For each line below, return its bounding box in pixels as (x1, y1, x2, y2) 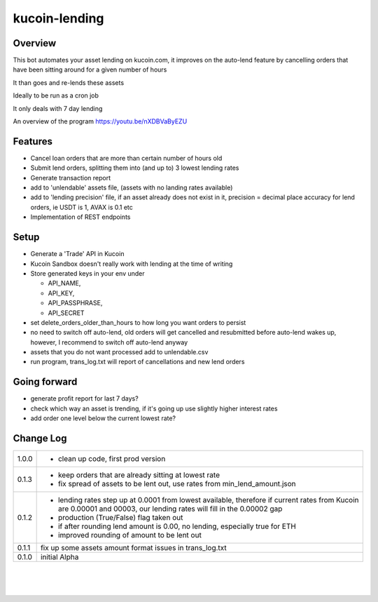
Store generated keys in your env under (30, 269, 145, 277)
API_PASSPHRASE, (48, 299, 103, 307)
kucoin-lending (13, 11, 104, 26)
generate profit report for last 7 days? (30, 394, 139, 403)
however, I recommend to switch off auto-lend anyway (30, 337, 188, 347)
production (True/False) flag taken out (57, 513, 183, 523)
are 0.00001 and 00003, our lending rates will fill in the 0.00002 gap (57, 504, 283, 514)
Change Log (13, 432, 67, 444)
